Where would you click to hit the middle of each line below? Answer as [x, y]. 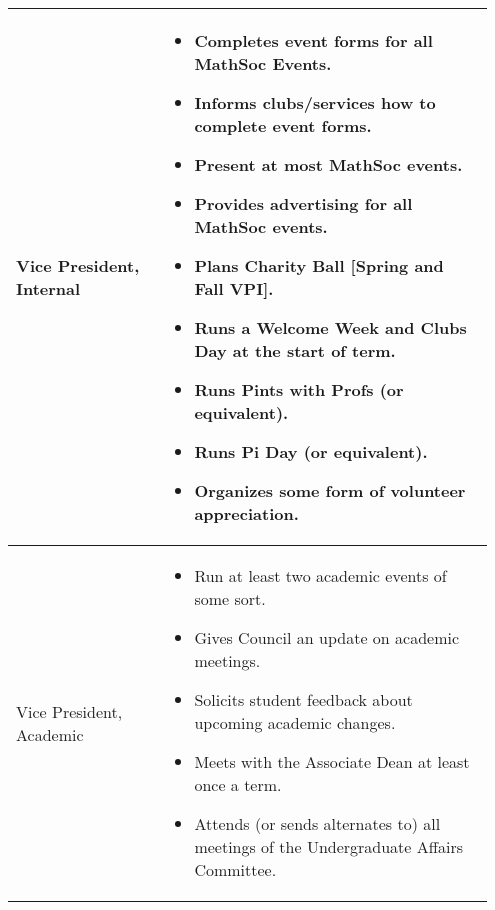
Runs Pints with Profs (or [299, 389]
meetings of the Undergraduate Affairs [329, 846]
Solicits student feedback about [303, 699]
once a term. [238, 784]
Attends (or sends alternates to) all [317, 823]
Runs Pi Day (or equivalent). [311, 451]
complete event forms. [283, 125]
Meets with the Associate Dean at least [332, 761]
